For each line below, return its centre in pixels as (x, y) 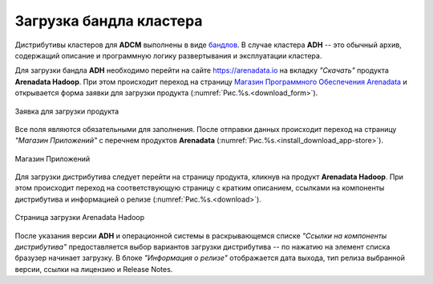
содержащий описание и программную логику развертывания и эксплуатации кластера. (168, 55)
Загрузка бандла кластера (109, 21)
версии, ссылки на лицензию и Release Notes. (94, 269)
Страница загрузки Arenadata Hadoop (80, 218)
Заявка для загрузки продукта (67, 111)
